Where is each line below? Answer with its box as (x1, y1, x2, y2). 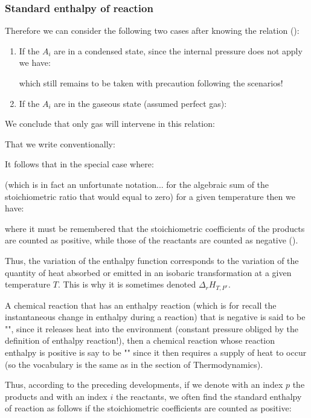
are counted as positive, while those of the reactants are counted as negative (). (5, 234, 298, 246)
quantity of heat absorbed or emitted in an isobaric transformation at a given (5, 266, 292, 278)
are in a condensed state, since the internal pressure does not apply (54, 44, 303, 57)
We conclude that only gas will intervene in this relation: (5, 117, 215, 130)
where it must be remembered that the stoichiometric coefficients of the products (5, 222, 305, 234)
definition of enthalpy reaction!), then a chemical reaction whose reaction (5, 334, 275, 347)
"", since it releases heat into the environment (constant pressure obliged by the (5, 322, 298, 335)
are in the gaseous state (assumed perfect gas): (54, 97, 227, 109)
